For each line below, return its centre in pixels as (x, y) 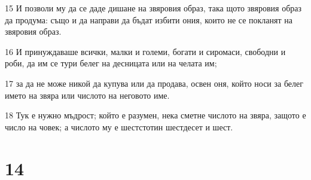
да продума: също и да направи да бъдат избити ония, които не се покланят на (149, 19)
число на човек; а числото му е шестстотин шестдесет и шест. (119, 126)
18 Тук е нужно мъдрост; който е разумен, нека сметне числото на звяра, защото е (155, 115)
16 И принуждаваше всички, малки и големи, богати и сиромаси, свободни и (145, 51)
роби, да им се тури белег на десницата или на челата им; (111, 63)
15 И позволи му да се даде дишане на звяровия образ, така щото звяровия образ (153, 8)
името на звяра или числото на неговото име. (87, 95)
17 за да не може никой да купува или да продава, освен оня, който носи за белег (154, 83)
